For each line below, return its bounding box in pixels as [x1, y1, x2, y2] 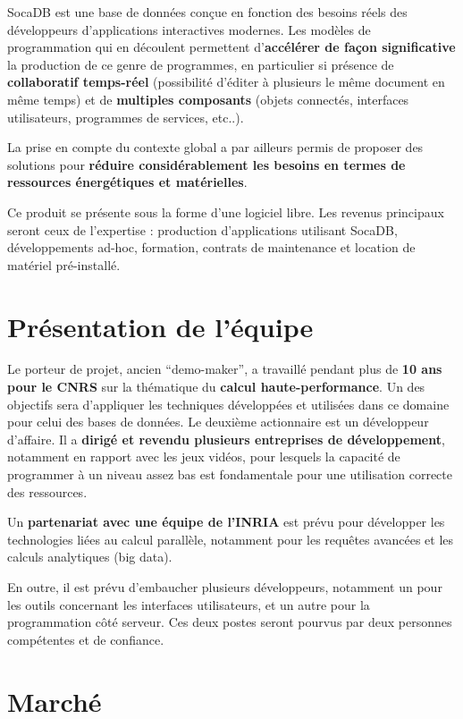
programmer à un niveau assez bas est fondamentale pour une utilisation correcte [7, 465, 452, 483]
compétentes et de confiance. [7, 630, 164, 648]
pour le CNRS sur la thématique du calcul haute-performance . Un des [7, 377, 425, 396]
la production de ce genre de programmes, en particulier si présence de [7, 55, 394, 73]
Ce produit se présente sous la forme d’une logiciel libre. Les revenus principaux [7, 202, 444, 221]
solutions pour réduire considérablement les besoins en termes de [7, 155, 406, 173]
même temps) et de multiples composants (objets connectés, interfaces [7, 89, 409, 108]
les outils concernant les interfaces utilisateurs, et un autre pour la [7, 595, 370, 613]
